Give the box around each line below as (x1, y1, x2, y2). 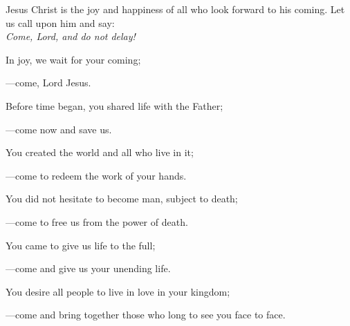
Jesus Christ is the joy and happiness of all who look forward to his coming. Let (6, 2, 345, 16)
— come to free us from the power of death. (6, 214, 188, 229)
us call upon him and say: (6, 15, 115, 30)
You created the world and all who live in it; (6, 145, 194, 160)
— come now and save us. (6, 122, 112, 136)
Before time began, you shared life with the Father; (6, 98, 223, 113)
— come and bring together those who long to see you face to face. (6, 307, 286, 322)
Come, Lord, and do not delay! (6, 29, 136, 44)
